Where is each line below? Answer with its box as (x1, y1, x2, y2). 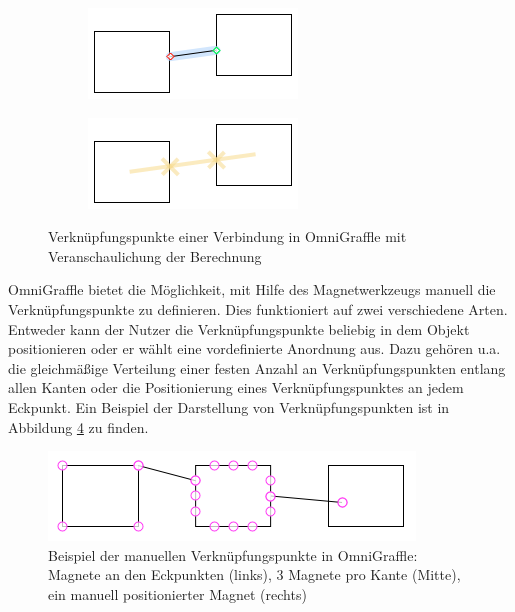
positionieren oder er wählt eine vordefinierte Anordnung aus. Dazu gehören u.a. (8, 338, 501, 359)
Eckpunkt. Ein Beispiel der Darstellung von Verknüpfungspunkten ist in (8, 396, 450, 417)
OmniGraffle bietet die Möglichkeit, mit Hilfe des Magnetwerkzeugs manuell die (8, 279, 496, 300)
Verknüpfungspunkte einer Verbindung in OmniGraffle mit (48, 226, 407, 247)
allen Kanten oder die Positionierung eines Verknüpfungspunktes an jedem (8, 377, 464, 398)
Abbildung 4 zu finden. (8, 416, 149, 437)
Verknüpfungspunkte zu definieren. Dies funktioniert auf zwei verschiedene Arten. (8, 298, 508, 319)
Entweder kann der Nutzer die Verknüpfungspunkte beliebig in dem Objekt (8, 318, 470, 339)
